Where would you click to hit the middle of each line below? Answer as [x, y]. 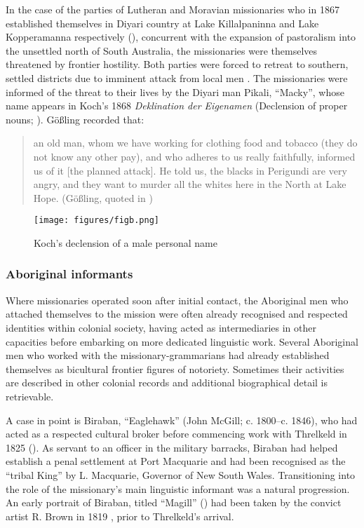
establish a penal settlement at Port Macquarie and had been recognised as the [176, 461]
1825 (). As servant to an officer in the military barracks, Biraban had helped [172, 447]
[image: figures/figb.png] [96, 221]
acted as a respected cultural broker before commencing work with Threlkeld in [176, 434]
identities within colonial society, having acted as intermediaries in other [161, 327]
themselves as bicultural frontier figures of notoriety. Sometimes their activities [175, 368]
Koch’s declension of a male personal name [126, 242]
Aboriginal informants [69, 274]
